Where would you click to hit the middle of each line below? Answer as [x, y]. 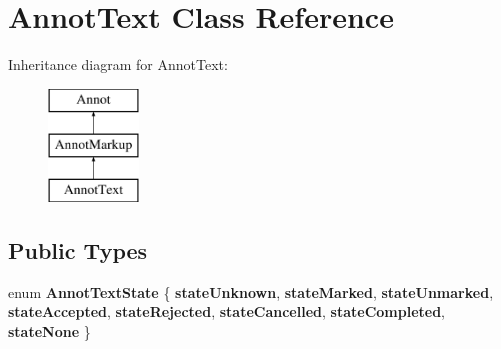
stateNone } [49, 331]
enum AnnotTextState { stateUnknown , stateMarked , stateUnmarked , [251, 291]
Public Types [78, 250]
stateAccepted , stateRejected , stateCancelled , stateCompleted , [227, 311]
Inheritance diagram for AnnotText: [118, 64]
